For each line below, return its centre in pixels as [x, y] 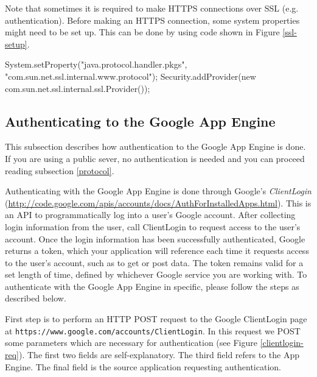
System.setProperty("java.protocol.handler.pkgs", [96, 64]
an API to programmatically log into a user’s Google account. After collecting [150, 215]
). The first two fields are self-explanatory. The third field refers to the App [159, 354]
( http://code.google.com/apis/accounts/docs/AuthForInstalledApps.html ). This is [158, 203]
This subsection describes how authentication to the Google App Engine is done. [155, 146]
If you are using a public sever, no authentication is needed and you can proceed [155, 158]
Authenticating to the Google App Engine [140, 121]
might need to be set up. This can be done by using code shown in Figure [142, 32]
